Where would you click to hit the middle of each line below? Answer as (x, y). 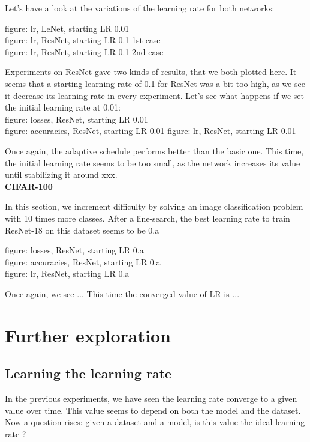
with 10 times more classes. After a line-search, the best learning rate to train (148, 218)
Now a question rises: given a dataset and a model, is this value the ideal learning (155, 422)
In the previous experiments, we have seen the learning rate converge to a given (151, 398)
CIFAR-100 (29, 186)
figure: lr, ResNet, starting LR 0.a (67, 274)
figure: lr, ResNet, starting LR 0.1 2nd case (84, 51)
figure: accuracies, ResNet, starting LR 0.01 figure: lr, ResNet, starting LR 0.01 (151, 131)
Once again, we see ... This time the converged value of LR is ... (122, 293)
